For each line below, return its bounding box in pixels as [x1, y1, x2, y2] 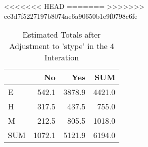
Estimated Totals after [22, 29, 101, 41]
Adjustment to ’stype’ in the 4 [9, 40, 114, 52]
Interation [44, 51, 79, 63]
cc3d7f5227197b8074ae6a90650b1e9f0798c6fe [4, 10, 138, 21]
